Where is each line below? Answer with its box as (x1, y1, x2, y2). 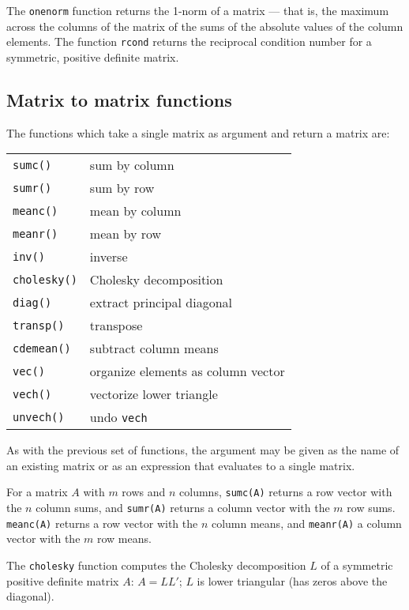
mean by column (89, 201, 182, 220)
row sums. (347, 499, 396, 516)
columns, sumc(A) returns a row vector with (179, 484, 392, 500)
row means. (96, 530, 152, 547)
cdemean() (13, 341, 71, 355)
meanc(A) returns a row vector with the (6, 514, 198, 531)
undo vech (89, 408, 148, 427)
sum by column (89, 156, 174, 175)
